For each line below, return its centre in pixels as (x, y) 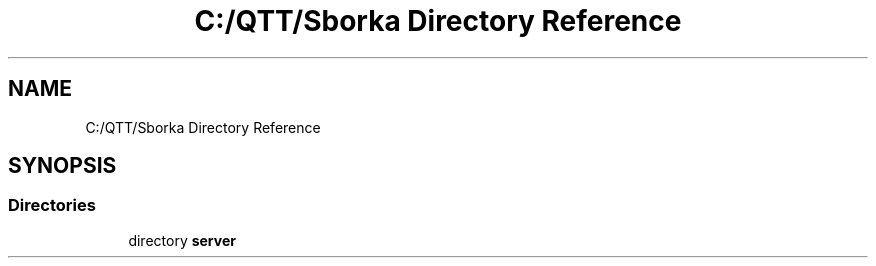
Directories (52, 205)
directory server (182, 240)
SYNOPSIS (62, 166)
